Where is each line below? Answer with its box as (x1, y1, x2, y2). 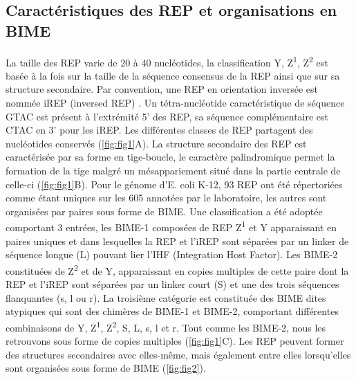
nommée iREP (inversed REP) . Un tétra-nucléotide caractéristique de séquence (6, 96, 345, 110)
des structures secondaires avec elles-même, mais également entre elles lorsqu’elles (6, 347, 351, 361)
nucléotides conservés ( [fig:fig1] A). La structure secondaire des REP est (6, 136, 307, 150)
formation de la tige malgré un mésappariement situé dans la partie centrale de (6, 163, 341, 177)
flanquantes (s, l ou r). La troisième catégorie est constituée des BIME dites (6, 290, 326, 305)
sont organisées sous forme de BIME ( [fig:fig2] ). (6, 361, 206, 375)
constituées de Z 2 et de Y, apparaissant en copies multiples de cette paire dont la (6, 261, 349, 278)
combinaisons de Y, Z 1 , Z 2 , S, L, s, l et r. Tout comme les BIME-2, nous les (6, 318, 326, 334)
